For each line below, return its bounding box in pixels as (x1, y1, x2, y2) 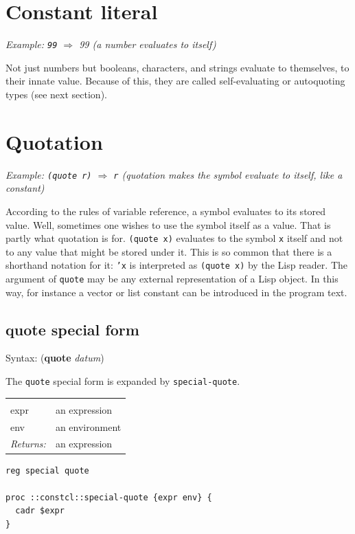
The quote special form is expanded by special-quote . (5, 374, 240, 388)
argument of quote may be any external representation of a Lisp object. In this (5, 271, 339, 286)
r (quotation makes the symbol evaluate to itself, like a (113, 167, 343, 181)
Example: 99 (5, 37, 58, 52)
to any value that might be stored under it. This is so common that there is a (5, 244, 332, 258)
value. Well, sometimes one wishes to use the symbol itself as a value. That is (5, 217, 331, 232)
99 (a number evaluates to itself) (79, 37, 216, 52)
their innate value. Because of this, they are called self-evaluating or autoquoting (5, 74, 345, 88)
